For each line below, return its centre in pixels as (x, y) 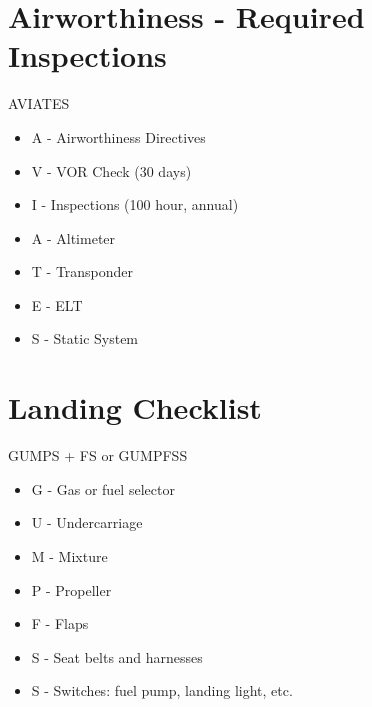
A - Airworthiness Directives (118, 136)
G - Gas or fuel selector (103, 488)
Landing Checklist (135, 407)
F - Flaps (60, 623)
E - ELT (57, 304)
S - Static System (85, 338)
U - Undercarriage (87, 522)
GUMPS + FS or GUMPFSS (98, 455)
